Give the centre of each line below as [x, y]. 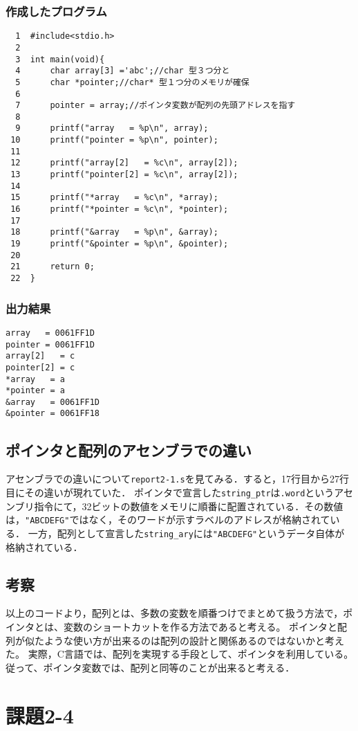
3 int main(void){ [60, 59]
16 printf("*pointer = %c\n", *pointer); [120, 209]
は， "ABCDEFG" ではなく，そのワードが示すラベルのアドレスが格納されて [168, 520]
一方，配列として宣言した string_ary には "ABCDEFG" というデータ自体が [186, 533]
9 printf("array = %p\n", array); [112, 128]
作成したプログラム [56, 11]
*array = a [35, 379]
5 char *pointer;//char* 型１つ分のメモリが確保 [132, 82]
